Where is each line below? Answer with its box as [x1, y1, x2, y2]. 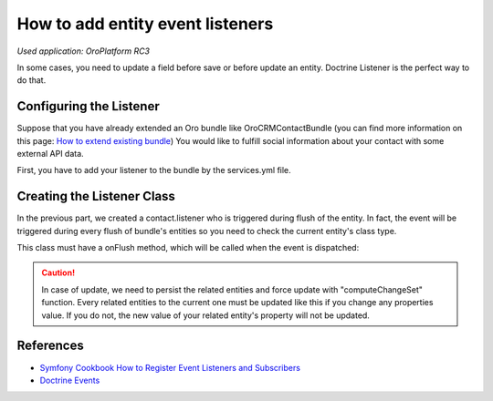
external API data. [16, 149, 84, 159]
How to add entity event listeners [16, 14, 274, 34]
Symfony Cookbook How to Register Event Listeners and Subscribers [39, 362, 301, 373]
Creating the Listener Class [16, 189, 175, 204]
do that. [16, 75, 47, 86]
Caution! [41, 267, 76, 278]
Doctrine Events [39, 375, 100, 386]
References [16, 338, 84, 354]
